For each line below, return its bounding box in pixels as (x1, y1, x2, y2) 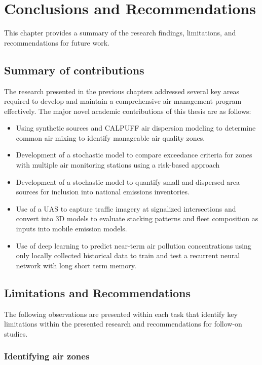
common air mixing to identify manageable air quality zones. (16, 132, 205, 143)
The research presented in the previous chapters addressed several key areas (4, 86, 240, 96)
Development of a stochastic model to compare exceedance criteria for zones (16, 149, 252, 160)
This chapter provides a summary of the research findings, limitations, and (4, 27, 236, 38)
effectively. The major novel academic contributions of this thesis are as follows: (4, 105, 251, 116)
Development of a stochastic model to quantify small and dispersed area (16, 176, 240, 187)
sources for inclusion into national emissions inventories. (16, 186, 190, 197)
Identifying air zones (4, 350, 90, 362)
